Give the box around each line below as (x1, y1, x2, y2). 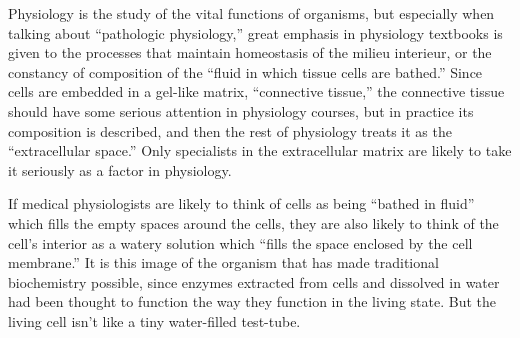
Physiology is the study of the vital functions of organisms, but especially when (8, 3, 495, 23)
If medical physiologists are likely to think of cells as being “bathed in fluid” (8, 193, 475, 214)
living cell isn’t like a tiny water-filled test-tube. (8, 310, 301, 331)
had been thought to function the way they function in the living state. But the (8, 291, 496, 312)
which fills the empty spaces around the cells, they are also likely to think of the (8, 212, 499, 233)
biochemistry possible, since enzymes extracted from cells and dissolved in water (8, 271, 500, 292)
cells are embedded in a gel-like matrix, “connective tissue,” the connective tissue (8, 81, 505, 102)
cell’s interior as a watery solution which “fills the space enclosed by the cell (8, 232, 473, 253)
